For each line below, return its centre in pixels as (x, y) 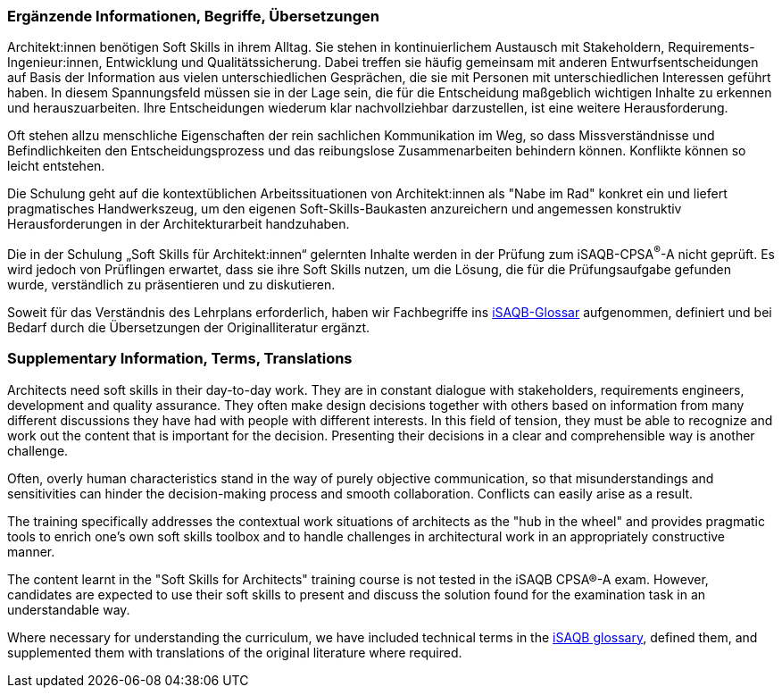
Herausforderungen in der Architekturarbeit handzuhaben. (179, 224)
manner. (31, 551)
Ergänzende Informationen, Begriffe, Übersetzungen (193, 16)
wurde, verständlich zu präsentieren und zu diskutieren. (171, 285)
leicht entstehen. (56, 166)
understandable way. (69, 609)
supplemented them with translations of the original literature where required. (235, 652)
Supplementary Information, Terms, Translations (180, 359)
